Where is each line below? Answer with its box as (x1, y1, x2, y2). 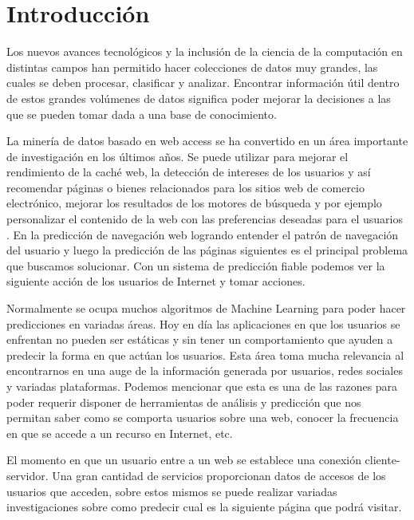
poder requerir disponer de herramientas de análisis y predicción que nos (6, 393, 361, 410)
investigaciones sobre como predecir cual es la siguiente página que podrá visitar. (6, 498, 402, 515)
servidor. (6, 467, 49, 483)
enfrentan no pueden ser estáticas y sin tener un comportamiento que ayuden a (6, 331, 393, 348)
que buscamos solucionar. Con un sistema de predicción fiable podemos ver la (6, 257, 385, 274)
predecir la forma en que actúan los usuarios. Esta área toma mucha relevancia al (6, 346, 404, 363)
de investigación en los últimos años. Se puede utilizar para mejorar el (6, 148, 349, 164)
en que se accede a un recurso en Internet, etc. (6, 424, 233, 441)
